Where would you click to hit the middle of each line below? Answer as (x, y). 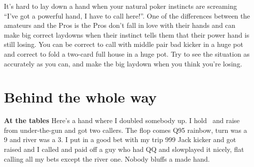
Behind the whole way (80, 97)
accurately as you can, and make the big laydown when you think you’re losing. (123, 63)
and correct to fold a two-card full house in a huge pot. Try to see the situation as (127, 53)
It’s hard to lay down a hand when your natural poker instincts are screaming (120, 6)
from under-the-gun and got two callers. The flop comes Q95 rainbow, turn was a (126, 130)
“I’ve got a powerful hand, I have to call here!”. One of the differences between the (127, 15)
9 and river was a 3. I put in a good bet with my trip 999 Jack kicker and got (120, 139)
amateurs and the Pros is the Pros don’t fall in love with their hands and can (120, 25)
